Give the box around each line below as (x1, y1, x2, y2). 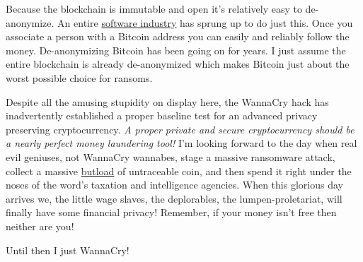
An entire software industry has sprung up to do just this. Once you (57, 15, 353, 30)
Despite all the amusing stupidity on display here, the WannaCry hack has (6, 94, 329, 109)
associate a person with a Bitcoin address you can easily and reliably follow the (6, 29, 350, 44)
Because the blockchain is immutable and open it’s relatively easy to (6, 1, 302, 16)
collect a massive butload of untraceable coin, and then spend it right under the (6, 163, 352, 178)
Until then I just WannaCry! (6, 242, 129, 257)
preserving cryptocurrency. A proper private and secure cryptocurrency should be (6, 121, 355, 136)
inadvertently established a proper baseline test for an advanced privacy (6, 108, 318, 123)
